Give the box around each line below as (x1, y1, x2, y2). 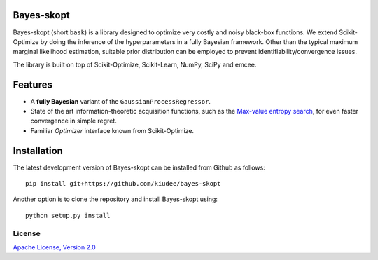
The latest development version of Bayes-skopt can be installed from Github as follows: (13, 163, 265, 172)
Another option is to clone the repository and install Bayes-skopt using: (13, 195, 218, 203)
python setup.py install (25, 211, 111, 219)
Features (13, 78, 52, 90)
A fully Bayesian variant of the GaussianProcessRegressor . (30, 97, 211, 105)
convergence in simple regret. (30, 116, 117, 125)
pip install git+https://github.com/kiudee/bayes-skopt (25, 179, 221, 188)
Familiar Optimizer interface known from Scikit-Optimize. (30, 126, 195, 135)
